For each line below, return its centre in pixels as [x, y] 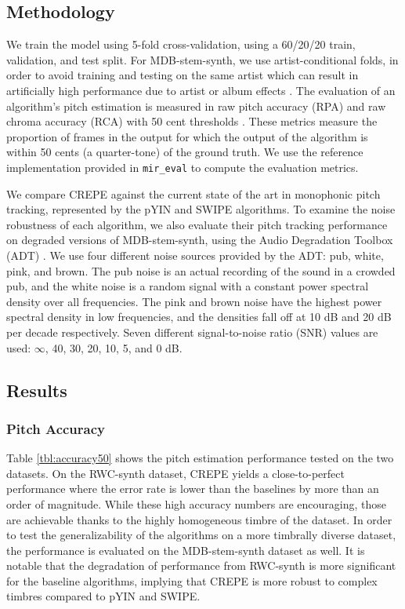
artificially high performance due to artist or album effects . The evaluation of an [201, 90]
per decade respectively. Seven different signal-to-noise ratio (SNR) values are [192, 332]
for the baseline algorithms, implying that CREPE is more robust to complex [192, 580]
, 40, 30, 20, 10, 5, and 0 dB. [114, 347]
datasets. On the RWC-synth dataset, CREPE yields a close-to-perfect [175, 473]
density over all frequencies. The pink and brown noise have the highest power [194, 301]
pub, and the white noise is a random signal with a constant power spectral [188, 286]
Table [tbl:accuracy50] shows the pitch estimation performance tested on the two [200, 458]
